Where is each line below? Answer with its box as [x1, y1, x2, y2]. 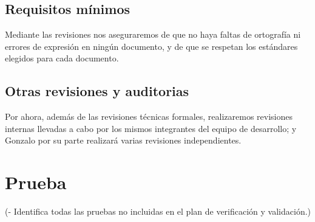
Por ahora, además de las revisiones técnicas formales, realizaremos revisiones [5, 110, 293, 123]
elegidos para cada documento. [5, 52, 119, 64]
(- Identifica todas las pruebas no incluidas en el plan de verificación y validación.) [5, 205, 311, 218]
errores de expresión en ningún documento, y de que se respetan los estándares [5, 40, 298, 52]
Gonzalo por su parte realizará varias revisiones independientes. [5, 134, 242, 147]
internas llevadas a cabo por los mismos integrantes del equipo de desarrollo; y [5, 122, 297, 134]
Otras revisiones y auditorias [5, 82, 189, 100]
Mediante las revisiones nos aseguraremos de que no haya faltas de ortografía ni [5, 28, 301, 41]
